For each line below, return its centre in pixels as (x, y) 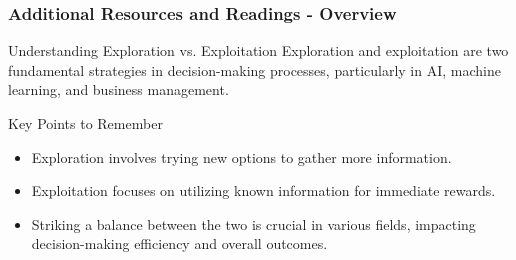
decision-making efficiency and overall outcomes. (179, 243)
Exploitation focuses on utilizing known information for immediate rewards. (263, 190)
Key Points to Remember (85, 123)
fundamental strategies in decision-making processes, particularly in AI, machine (254, 69)
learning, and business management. (118, 89)
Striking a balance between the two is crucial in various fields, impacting (253, 223)
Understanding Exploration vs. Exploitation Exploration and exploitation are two (258, 50)
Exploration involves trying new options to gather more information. (241, 156)
